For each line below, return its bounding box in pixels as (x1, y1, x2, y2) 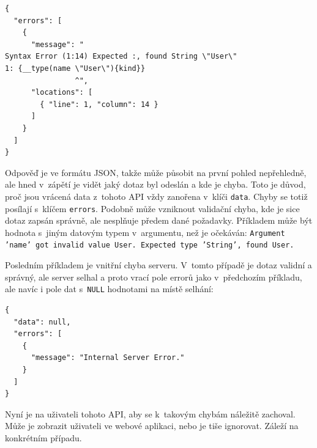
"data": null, (13, 317, 71, 326)
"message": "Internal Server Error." (31, 353, 185, 362)
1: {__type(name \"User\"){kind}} (5, 64, 146, 73)
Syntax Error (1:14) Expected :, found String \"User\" (5, 52, 237, 61)
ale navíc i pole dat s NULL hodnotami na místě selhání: (5, 282, 214, 295)
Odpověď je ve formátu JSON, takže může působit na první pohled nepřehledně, (5, 166, 307, 178)
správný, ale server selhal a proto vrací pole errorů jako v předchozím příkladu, (5, 270, 302, 283)
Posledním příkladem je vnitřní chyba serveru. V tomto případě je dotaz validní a (5, 259, 312, 271)
